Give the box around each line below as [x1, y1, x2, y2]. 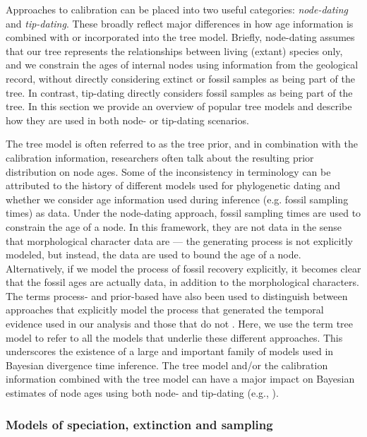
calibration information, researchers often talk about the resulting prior [6, 150, 314, 164]
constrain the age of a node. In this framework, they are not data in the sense [6, 219, 342, 234]
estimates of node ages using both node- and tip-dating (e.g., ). [6, 385, 279, 400]
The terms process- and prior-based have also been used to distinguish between [6, 288, 348, 303]
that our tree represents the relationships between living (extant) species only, [6, 43, 343, 58]
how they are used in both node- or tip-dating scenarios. [6, 112, 249, 127]
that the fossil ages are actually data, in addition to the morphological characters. [6, 275, 359, 289]
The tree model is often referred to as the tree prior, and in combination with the [6, 136, 358, 151]
